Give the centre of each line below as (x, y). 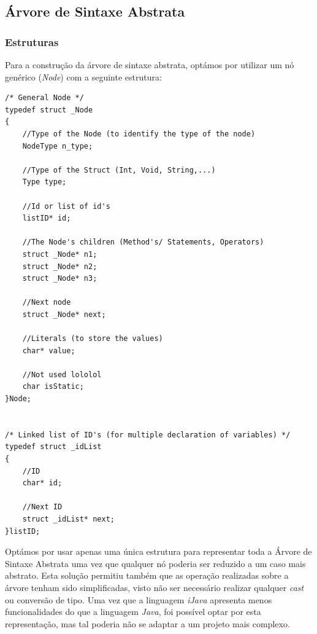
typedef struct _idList (53, 447)
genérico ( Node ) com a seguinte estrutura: (83, 76)
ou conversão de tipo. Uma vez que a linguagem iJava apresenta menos (139, 599)
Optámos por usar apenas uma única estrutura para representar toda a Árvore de (158, 551)
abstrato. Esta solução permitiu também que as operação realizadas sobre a (147, 575)
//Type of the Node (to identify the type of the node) (139, 134)
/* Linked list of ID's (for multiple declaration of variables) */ (148, 435)
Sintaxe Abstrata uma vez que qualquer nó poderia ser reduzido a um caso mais (155, 563)
